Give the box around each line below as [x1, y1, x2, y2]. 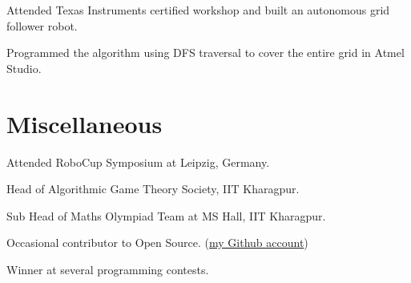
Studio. [6, 59, 42, 76]
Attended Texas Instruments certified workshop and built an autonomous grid [6, 2, 390, 18]
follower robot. [6, 17, 78, 34]
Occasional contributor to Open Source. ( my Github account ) [6, 234, 308, 251]
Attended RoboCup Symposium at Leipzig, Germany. [6, 153, 270, 170]
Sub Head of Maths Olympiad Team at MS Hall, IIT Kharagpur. [6, 207, 326, 224]
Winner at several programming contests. [6, 261, 209, 277]
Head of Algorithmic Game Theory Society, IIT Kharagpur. [6, 180, 300, 197]
